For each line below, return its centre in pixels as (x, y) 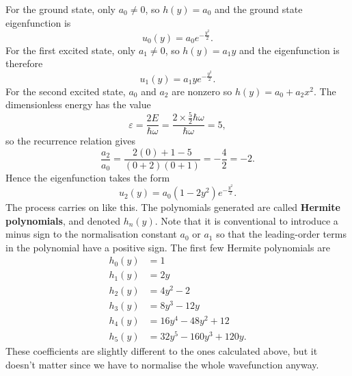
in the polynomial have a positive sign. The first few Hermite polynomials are (168, 247)
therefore (24, 63)
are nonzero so (202, 91)
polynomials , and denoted (63, 220)
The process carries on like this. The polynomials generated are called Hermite (173, 207)
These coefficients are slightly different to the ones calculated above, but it (162, 350)
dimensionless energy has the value (78, 104)
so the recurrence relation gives (71, 141)
